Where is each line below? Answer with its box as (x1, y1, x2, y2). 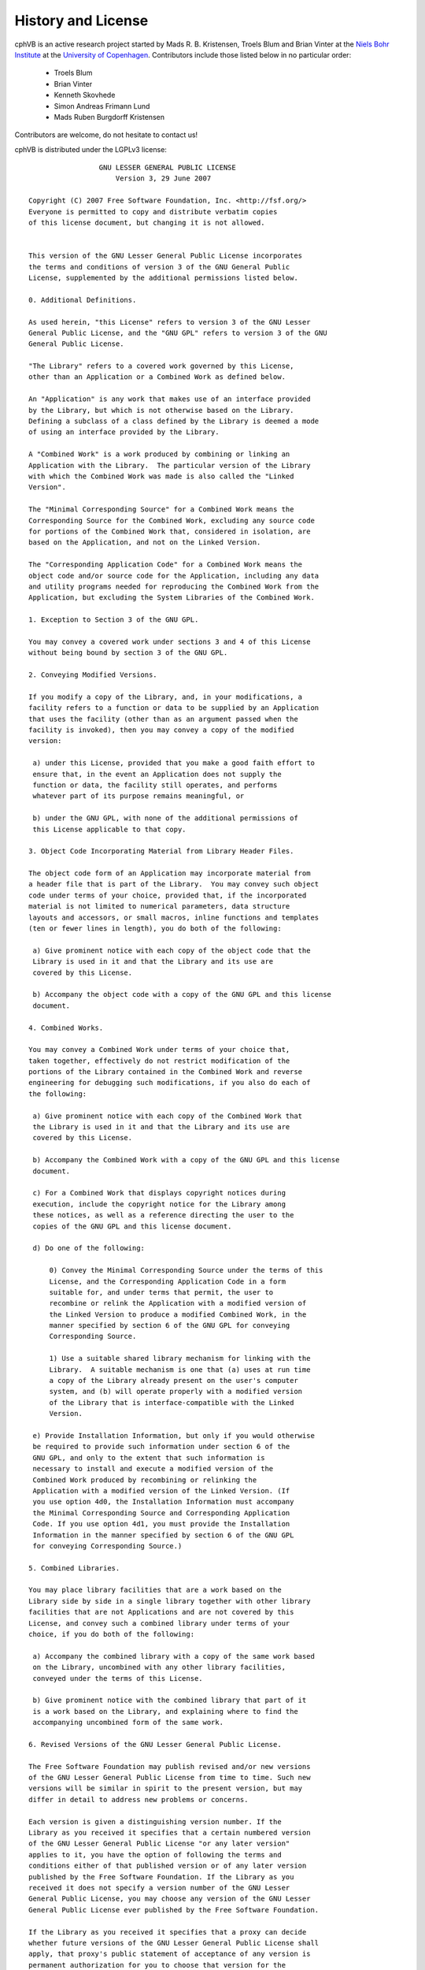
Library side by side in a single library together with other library (28, 1596, 311, 1605)
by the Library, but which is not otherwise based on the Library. (28, 406, 294, 414)
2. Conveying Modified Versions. (28, 671, 157, 679)
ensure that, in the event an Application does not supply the (32, 769, 283, 779)
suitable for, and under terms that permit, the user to (49, 1288, 274, 1296)
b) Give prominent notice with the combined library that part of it (32, 1696, 307, 1705)
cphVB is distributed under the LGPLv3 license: (14, 144, 167, 154)
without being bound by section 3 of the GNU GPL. (28, 649, 228, 657)
